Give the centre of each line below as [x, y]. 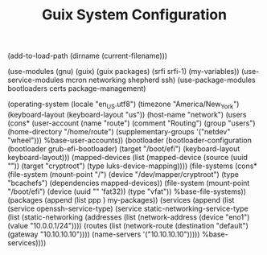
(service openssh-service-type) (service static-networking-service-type [128, 208]
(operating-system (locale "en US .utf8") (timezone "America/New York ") [123, 105]
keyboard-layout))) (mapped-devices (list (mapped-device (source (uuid [128, 157]
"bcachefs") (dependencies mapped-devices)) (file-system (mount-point [129, 183]
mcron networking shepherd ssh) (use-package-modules [160, 80]
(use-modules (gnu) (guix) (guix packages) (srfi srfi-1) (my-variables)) [123, 72]
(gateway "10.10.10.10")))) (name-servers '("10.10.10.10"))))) [104, 234]
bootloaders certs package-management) [77, 88]
